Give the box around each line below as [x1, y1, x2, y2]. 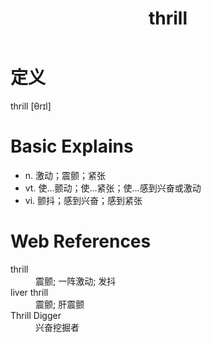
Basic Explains [10, 135, 134, 158]
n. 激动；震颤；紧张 [24, 169, 107, 181]
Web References [10, 230, 152, 253]
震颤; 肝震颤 [35, 298, 85, 310]
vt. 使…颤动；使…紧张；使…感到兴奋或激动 [24, 182, 202, 194]
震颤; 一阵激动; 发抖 [35, 275, 117, 287]
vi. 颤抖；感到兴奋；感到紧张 [24, 194, 143, 206]
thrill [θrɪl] [10, 100, 52, 112]
